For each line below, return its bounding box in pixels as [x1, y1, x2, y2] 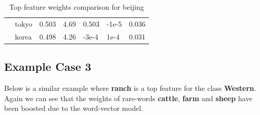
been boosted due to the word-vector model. [4, 103, 143, 113]
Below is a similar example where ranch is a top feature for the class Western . [4, 82, 256, 93]
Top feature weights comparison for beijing [9, 2, 144, 12]
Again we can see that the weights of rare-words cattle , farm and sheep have [4, 92, 252, 103]
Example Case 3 [4, 59, 91, 74]
